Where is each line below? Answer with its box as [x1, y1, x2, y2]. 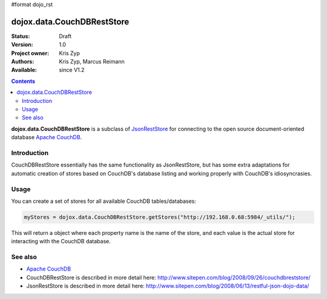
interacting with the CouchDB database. [11, 238, 111, 245]
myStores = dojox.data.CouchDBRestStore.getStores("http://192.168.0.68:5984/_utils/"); [24, 214, 296, 220]
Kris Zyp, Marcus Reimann [59, 58, 125, 65]
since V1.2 [59, 67, 85, 74]
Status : [11, 32, 30, 39]
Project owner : [11, 49, 50, 57]
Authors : [11, 58, 35, 65]
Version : [11, 41, 33, 48]
